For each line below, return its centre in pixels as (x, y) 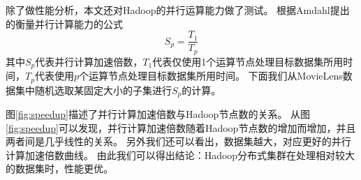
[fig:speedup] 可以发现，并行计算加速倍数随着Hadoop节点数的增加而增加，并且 (181, 127)
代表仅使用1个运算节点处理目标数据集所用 (248, 61)
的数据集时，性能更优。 (59, 168)
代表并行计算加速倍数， (89, 61)
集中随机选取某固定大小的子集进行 (93, 90)
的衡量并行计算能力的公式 (64, 23)
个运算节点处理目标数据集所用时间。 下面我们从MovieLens (211, 76)
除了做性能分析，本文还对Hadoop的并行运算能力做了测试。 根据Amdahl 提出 (178, 10)
